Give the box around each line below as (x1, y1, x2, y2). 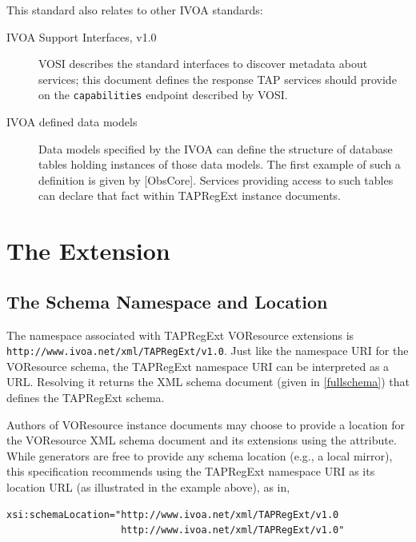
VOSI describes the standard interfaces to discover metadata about (38, 55, 368, 72)
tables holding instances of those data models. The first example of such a (38, 156, 401, 173)
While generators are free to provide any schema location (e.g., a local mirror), (6, 447, 393, 464)
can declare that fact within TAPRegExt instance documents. (38, 187, 341, 204)
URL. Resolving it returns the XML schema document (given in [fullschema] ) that (6, 373, 410, 390)
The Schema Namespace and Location (6, 289, 328, 313)
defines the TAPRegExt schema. (6, 389, 165, 406)
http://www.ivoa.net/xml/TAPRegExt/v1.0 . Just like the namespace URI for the (6, 342, 409, 359)
